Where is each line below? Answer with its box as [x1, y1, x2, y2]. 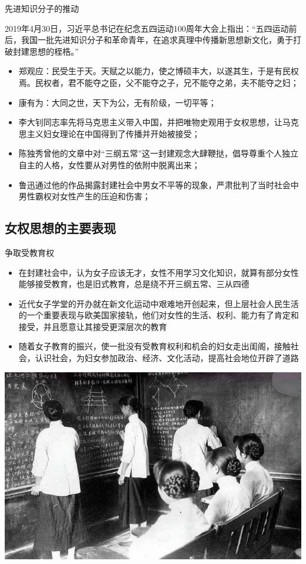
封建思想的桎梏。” [12, 45, 79, 57]
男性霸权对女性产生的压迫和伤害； [18, 190, 151, 202]
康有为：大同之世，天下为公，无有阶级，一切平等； [18, 96, 217, 108]
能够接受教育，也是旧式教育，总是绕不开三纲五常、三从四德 [18, 278, 250, 290]
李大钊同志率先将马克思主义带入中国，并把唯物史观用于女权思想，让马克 [18, 116, 299, 128]
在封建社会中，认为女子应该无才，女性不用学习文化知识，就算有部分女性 [18, 266, 299, 278]
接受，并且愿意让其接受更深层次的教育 [18, 320, 167, 332]
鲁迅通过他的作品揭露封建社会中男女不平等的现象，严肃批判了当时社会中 [18, 178, 299, 191]
